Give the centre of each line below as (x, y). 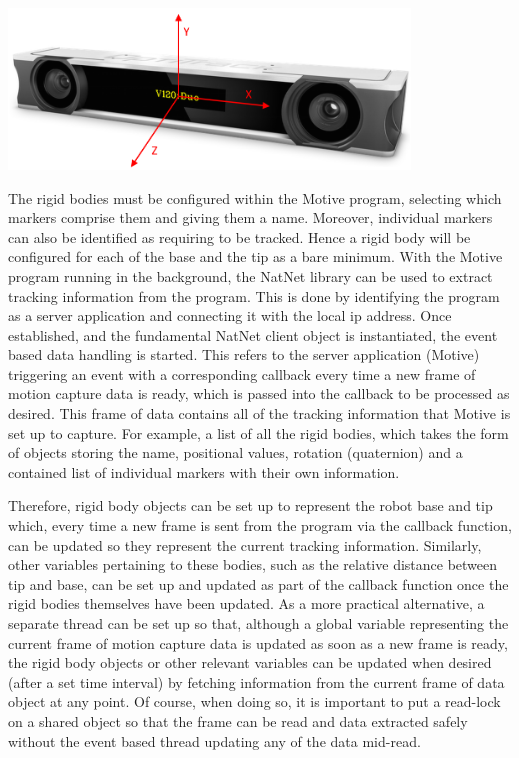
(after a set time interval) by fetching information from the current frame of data (256, 681)
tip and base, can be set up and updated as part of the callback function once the (258, 583)
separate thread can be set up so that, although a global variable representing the (258, 623)
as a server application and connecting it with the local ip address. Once (230, 315)
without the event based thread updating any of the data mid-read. (214, 740)
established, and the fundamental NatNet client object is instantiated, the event (253, 334)
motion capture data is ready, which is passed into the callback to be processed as (259, 393)
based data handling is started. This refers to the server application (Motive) (244, 354)
